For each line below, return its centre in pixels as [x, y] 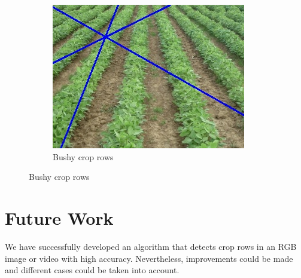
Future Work [59, 217]
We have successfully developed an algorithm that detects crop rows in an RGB [151, 246]
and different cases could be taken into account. [92, 270]
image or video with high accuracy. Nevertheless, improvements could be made [149, 258]
